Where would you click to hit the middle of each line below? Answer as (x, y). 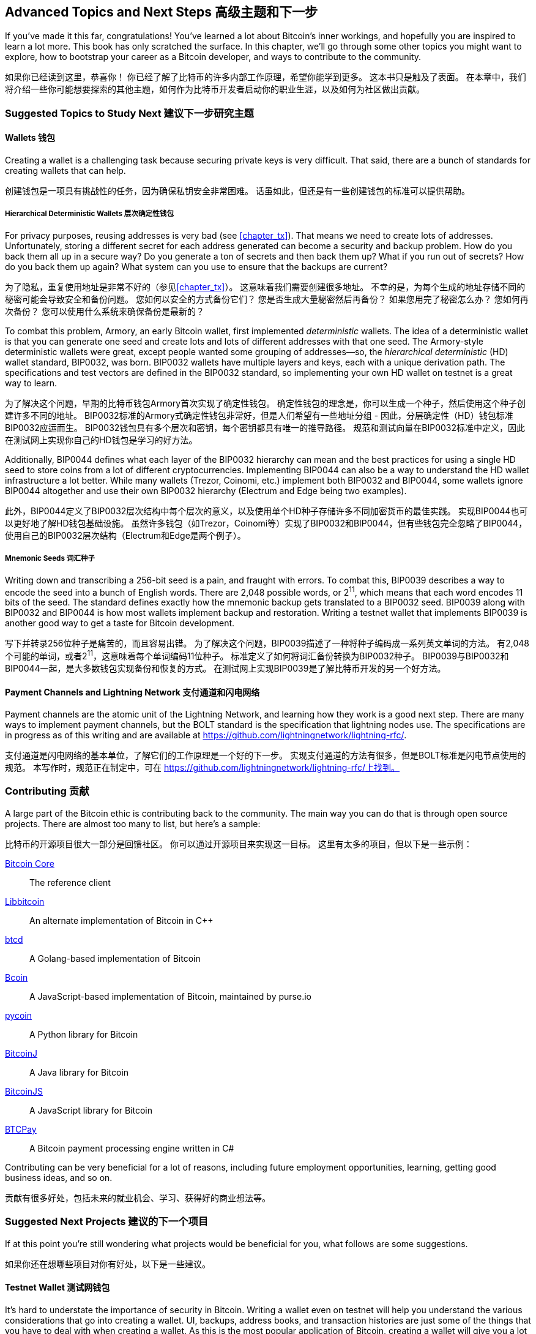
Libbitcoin (25, 901)
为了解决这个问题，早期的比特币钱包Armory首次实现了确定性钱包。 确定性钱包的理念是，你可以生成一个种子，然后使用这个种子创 (266, 403)
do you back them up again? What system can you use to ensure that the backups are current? (196, 266)
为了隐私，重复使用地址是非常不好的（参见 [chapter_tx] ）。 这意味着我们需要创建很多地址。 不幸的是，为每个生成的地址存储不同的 (265, 287)
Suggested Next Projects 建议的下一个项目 (107, 1222)
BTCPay (21, 1129)
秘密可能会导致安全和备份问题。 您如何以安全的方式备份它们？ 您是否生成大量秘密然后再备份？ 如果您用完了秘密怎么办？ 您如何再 (267, 299)
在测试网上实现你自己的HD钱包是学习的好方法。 (101, 440)
